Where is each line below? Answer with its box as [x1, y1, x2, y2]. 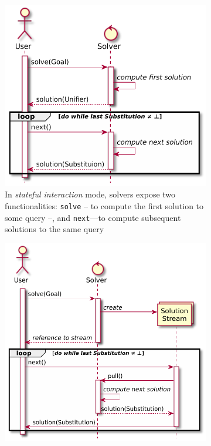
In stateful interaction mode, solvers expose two [5, 188, 176, 200]
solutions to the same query [5, 223, 104, 235]
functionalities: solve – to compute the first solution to [5, 199, 204, 212]
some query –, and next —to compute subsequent [5, 211, 181, 223]
